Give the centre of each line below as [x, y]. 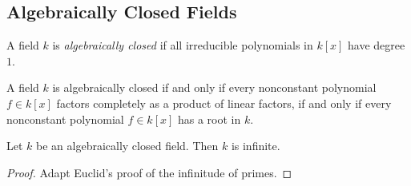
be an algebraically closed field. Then [127, 146]
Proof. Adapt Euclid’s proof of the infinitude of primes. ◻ [149, 172]
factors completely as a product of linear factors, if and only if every [224, 103]
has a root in [209, 119]
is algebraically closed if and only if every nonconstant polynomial [214, 87]
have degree [377, 45]
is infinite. [256, 146]
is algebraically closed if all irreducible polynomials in [183, 45]
